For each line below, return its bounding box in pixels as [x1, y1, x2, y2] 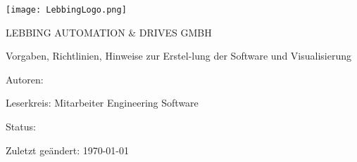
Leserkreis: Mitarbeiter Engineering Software [6, 95, 199, 110]
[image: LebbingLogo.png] [6, 5, 127, 15]
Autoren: [6, 72, 44, 86]
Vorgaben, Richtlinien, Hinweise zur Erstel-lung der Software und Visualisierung [6, 48, 351, 63]
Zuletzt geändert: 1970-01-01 [6, 142, 130, 157]
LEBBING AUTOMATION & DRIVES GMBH [6, 25, 212, 39]
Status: [6, 119, 36, 134]
